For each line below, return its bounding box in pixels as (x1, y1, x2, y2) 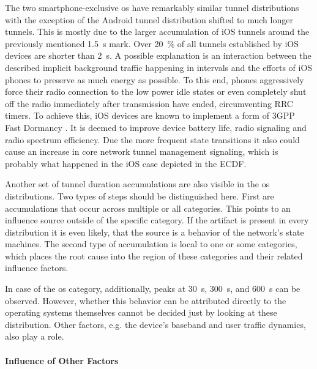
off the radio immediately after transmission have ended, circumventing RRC (5, 97, 293, 110)
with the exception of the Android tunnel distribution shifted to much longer (5, 13, 293, 26)
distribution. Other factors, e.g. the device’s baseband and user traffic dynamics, (5, 318, 306, 330)
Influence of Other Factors (5, 354, 119, 367)
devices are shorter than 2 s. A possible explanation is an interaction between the (5, 49, 311, 62)
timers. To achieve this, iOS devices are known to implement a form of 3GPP (5, 109, 295, 122)
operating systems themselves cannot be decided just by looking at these (5, 306, 277, 319)
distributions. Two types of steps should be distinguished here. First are (5, 189, 274, 202)
